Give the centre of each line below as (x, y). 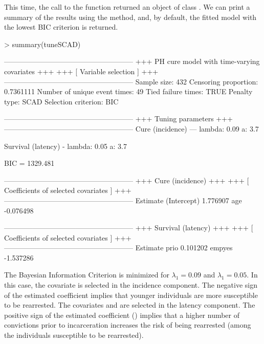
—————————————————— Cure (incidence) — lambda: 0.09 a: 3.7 (131, 128)
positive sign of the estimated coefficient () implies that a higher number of (122, 315)
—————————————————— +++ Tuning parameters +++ (119, 119)
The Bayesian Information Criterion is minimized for (87, 275)
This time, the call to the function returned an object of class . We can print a (127, 7)
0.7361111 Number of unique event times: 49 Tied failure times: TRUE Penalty (128, 91)
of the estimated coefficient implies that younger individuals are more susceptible (131, 295)
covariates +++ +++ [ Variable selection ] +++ (81, 71)
